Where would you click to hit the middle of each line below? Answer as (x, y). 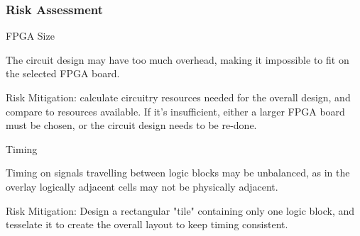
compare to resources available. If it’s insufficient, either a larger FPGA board (175, 111)
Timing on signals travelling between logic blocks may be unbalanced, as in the (178, 173)
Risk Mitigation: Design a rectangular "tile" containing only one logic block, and (180, 210)
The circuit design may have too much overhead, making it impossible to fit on (178, 59)
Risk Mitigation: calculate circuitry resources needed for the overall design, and (178, 97)
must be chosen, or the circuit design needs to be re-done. (131, 125)
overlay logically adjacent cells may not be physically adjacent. (142, 186)
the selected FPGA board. (63, 73)
